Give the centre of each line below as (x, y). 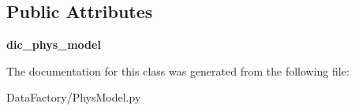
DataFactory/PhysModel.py (74, 97)
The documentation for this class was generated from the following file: (178, 70)
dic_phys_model (54, 44)
